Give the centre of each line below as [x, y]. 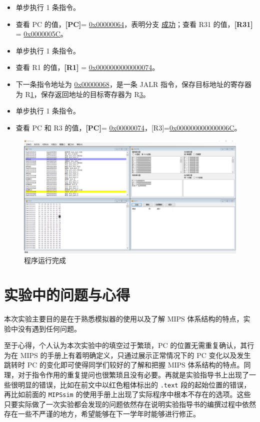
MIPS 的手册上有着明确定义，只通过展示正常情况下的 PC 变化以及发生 [135, 355]
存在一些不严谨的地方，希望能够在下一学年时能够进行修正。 [102, 414]
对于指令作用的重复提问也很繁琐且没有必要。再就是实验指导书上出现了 [133, 374]
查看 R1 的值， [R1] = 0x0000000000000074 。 [87, 67]
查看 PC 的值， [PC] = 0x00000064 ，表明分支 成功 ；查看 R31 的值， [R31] [134, 24]
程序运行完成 [45, 260]
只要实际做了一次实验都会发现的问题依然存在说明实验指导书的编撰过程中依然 [130, 404]
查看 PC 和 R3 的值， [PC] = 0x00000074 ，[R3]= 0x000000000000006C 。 [128, 127]
